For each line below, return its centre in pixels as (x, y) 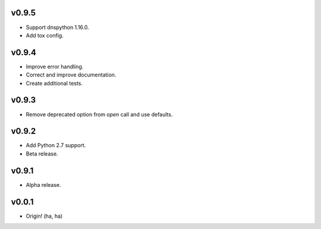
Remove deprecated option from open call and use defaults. (99, 114)
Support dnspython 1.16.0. (57, 27)
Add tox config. (45, 35)
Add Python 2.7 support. (56, 145)
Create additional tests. (54, 83)
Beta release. (42, 154)
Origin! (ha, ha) (44, 216)
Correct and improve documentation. (71, 75)
